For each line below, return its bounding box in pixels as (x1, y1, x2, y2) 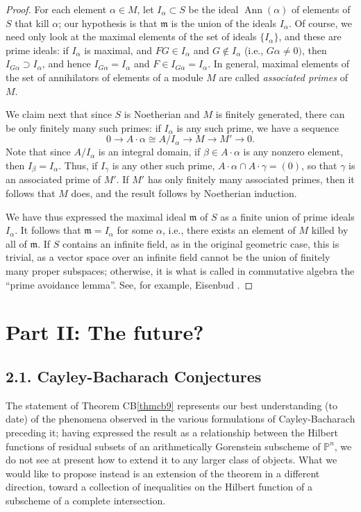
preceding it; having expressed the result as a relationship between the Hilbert (6, 425, 338, 439)
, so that (301, 157, 337, 172)
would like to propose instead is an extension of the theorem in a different (6, 466, 320, 480)
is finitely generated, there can (215, 107, 345, 121)
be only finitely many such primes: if (6, 120, 161, 135)
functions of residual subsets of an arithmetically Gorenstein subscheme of (6, 438, 321, 453)
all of (6, 236, 27, 250)
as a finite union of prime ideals (220, 209, 355, 223)
